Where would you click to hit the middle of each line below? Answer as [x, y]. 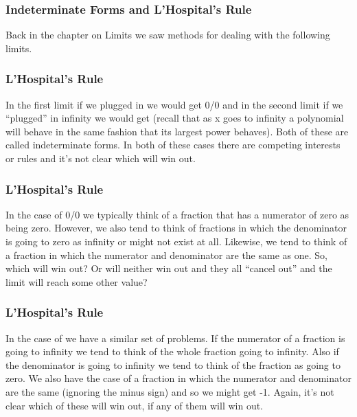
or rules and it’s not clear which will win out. [101, 158]
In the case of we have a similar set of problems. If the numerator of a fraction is [175, 338]
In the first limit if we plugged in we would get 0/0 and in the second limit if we [174, 104]
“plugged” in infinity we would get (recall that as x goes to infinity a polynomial [175, 118]
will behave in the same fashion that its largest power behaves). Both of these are [177, 131]
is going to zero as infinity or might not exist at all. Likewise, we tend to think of [176, 241]
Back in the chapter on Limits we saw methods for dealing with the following [168, 35]
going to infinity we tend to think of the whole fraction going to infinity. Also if [172, 351]
